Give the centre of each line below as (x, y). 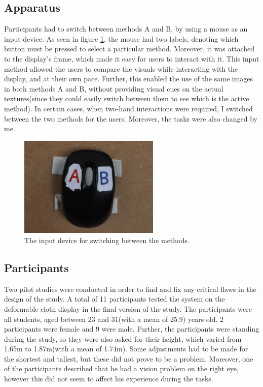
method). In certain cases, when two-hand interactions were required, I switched (128, 108)
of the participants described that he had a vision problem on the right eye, (121, 368)
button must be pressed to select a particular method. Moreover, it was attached (129, 49)
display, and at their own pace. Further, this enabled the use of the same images (129, 79)
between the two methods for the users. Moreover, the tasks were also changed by (131, 118)
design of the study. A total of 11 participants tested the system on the (115, 299)
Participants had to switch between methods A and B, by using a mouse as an (126, 29)
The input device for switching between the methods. (107, 240)
